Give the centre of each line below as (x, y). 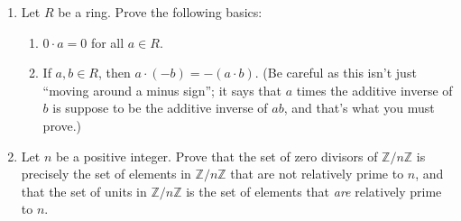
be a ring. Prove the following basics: (160, 12)
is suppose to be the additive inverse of (160, 108)
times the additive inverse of (374, 90)
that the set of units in (84, 191)
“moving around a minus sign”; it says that (162, 90)
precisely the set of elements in (106, 174)
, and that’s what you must (359, 108)
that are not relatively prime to (317, 174)
